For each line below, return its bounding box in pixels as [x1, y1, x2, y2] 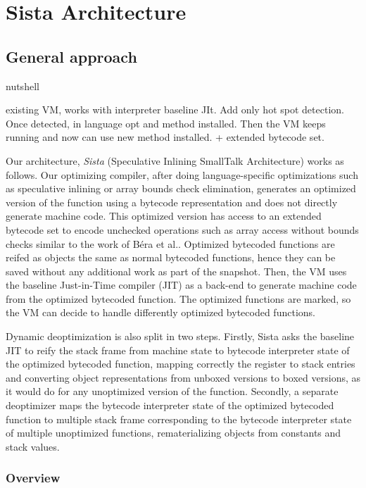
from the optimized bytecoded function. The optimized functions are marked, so [6, 291, 351, 306]
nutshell [6, 78, 39, 93]
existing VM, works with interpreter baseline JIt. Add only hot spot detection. [6, 102, 344, 117]
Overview [6, 469, 61, 487]
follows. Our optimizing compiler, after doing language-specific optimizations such [6, 167, 358, 182]
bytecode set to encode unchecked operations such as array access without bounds [6, 222, 359, 237]
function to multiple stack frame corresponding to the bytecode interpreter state [6, 411, 352, 426]
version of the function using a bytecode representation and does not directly [6, 194, 338, 209]
